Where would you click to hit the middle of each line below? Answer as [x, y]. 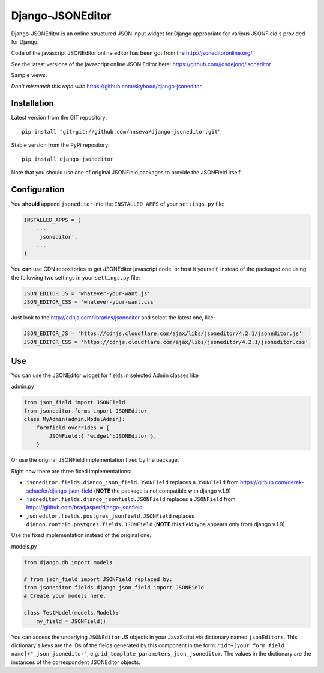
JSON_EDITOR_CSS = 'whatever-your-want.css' [90, 302]
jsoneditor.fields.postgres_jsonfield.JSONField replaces [110, 516]
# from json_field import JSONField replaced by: [98, 579]
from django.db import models [68, 562]
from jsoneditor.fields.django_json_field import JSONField [114, 588]
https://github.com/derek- [272, 482]
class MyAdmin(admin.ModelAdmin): [74, 419]
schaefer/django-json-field [59, 491]
